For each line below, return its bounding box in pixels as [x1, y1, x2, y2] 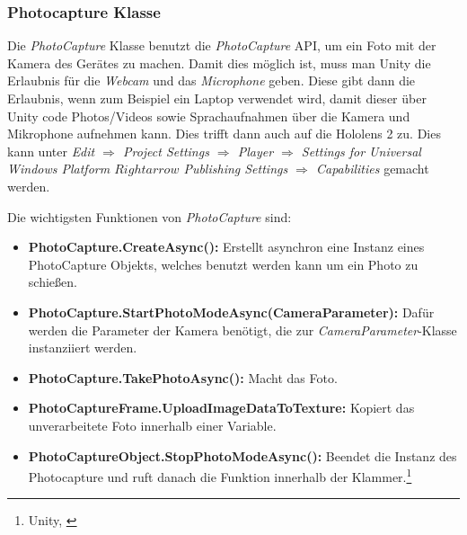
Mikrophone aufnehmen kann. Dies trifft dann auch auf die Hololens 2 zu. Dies [7, 124, 441, 143]
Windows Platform [7, 159, 110, 178]
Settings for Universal [301, 141, 421, 160]
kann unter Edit [7, 141, 95, 160]
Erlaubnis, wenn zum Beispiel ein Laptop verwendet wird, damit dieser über [7, 89, 427, 107]
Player [237, 141, 274, 160]
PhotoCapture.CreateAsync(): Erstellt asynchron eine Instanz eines [28, 237, 425, 256]
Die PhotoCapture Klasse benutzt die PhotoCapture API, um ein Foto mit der [7, 36, 436, 55]
